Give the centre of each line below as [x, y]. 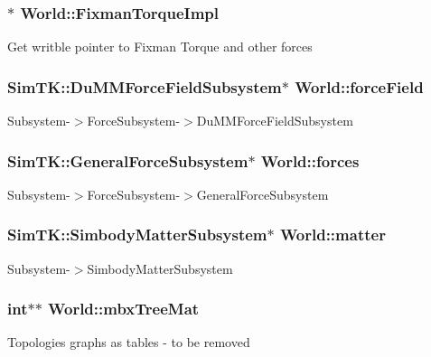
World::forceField [359, 86]
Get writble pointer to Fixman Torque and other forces [160, 47]
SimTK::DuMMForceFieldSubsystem [145, 86]
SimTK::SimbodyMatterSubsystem [137, 235]
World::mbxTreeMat [124, 309]
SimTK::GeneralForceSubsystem [128, 160]
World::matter [333, 235]
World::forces [310, 160]
